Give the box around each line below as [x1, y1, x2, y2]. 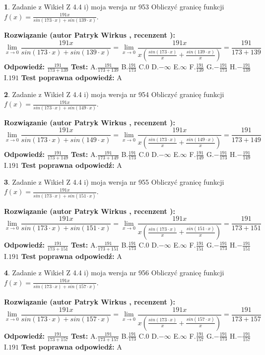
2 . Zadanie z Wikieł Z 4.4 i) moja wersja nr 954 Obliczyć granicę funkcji [4, 89, 224, 99]
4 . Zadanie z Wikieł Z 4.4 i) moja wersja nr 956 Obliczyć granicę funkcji [4, 267, 224, 278]
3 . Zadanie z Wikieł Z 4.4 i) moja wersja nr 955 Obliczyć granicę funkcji [4, 176, 224, 187]
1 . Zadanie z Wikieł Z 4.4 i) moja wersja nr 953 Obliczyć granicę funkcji [4, 1, 224, 11]
